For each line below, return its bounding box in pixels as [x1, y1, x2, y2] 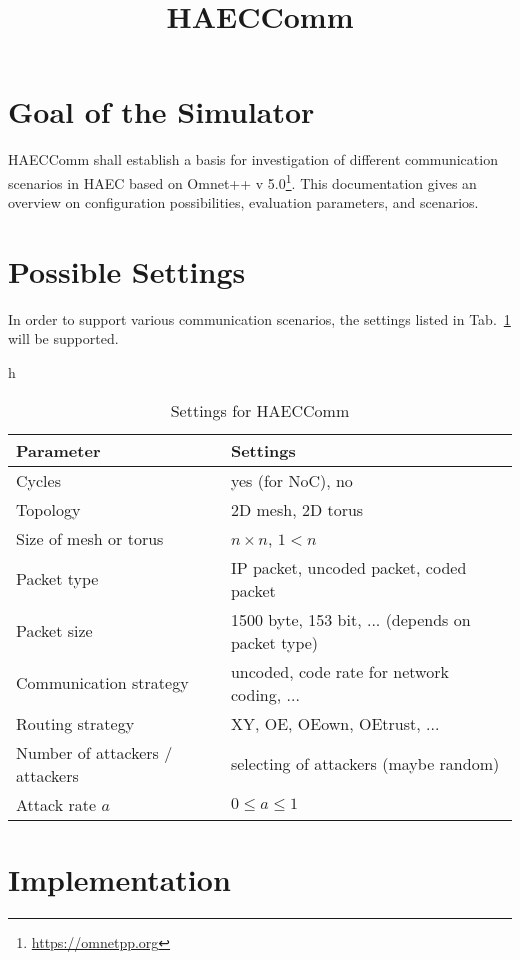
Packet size [16, 619, 93, 643]
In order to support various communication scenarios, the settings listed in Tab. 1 [8, 308, 511, 329]
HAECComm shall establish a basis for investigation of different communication [8, 149, 498, 170]
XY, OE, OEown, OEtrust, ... [230, 711, 440, 735]
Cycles [16, 468, 61, 492]
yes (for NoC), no [230, 468, 353, 492]
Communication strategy [16, 671, 189, 695]
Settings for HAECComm [170, 398, 350, 422]
